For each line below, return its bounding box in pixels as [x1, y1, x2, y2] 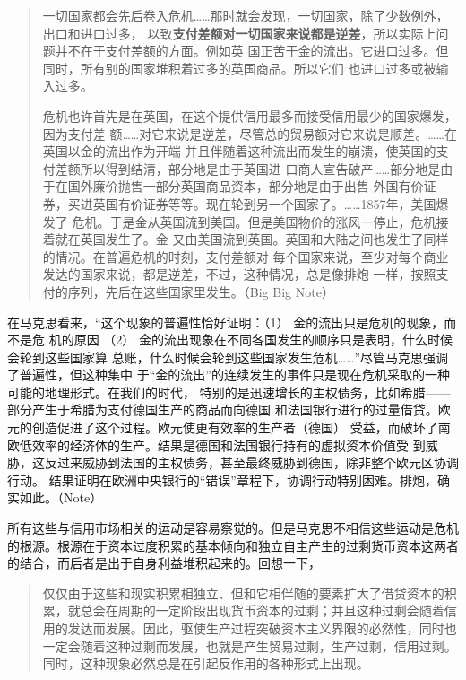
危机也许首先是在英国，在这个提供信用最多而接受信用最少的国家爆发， [42, 106, 457, 125]
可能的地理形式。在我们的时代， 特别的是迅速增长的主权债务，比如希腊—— [7, 382, 451, 401]
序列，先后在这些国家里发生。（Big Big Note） [67, 282, 334, 301]
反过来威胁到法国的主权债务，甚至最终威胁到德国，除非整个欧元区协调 [44, 453, 459, 472]
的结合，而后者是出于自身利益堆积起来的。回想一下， [7, 554, 321, 572]
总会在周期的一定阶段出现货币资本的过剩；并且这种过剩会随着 [80, 601, 444, 620]
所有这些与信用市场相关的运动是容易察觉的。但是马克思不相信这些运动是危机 [7, 519, 459, 537]
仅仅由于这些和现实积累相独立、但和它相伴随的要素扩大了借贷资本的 [42, 583, 444, 602]
